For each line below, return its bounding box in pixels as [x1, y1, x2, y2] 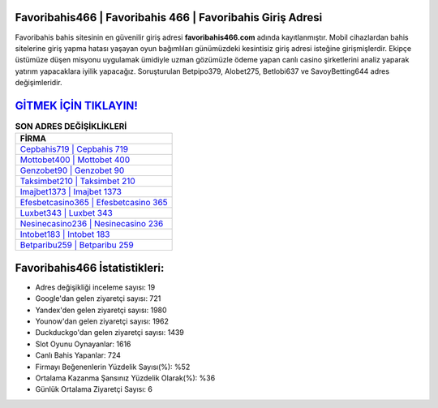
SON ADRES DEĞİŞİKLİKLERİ [15, 121, 127, 132]
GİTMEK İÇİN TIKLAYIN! [15, 98, 138, 113]
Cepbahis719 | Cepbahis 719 [19, 144, 129, 155]
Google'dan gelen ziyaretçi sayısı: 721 [35, 294, 161, 303]
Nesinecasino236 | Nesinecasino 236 [19, 218, 164, 230]
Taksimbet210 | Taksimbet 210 [19, 175, 135, 187]
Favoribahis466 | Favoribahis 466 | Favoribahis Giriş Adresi [15, 11, 323, 24]
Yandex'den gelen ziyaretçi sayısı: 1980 [35, 305, 167, 315]
